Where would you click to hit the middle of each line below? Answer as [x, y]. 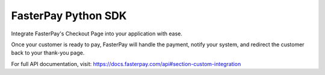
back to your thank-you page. [48, 53]
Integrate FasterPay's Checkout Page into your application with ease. [97, 34]
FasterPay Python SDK [69, 16]
